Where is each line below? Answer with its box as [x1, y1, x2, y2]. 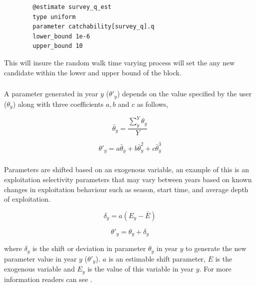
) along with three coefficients [12, 98, 103, 109]
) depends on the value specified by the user [117, 88, 252, 99]
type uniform [32, 13, 76, 20]
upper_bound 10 [32, 42, 83, 50]
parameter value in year [4, 253, 77, 264]
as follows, [136, 98, 168, 109]
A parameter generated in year [4, 88, 98, 99]
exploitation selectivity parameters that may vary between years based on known [4, 174, 252, 184]
